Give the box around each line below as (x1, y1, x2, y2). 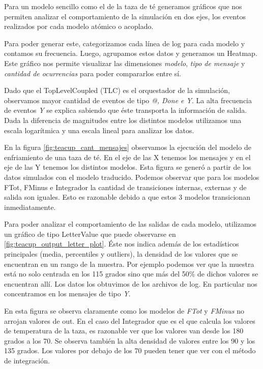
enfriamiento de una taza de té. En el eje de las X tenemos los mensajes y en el (4, 151, 251, 162)
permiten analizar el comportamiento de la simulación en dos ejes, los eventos (4, 11, 246, 21)
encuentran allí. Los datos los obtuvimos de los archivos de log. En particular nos (4, 278, 257, 289)
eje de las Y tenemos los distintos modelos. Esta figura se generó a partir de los (4, 162, 251, 172)
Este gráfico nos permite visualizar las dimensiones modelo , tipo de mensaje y (4, 57, 245, 68)
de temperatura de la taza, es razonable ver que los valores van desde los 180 (4, 325, 244, 336)
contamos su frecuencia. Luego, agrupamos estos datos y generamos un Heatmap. (4, 48, 257, 58)
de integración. (4, 355, 50, 365)
